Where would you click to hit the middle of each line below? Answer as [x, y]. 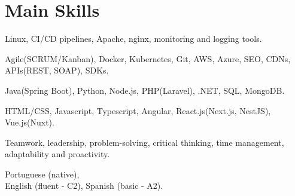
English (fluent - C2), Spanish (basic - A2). [84, 186]
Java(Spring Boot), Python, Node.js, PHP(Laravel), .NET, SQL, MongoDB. [145, 90]
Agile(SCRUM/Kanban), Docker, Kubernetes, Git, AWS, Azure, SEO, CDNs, [148, 58]
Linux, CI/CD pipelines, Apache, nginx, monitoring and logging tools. [133, 39]
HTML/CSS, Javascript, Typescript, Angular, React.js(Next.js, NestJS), [138, 110]
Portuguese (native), [42, 174]
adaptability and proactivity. [57, 154]
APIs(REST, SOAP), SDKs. [57, 70]
